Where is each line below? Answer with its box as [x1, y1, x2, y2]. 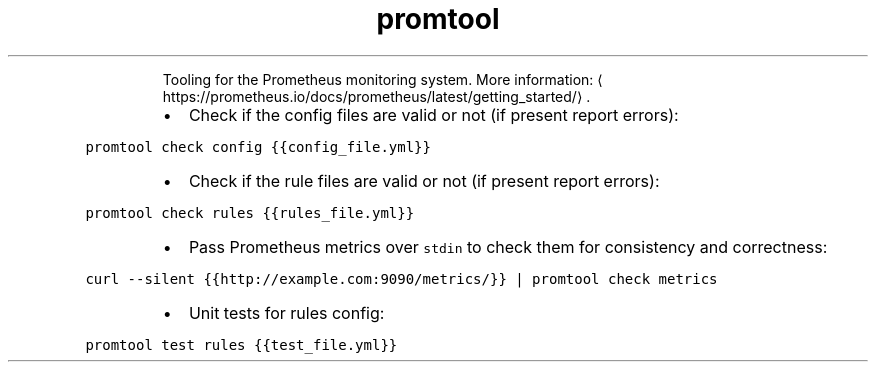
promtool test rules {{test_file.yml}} [85, 336, 398, 353]
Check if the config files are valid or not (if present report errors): [188, 104, 679, 125]
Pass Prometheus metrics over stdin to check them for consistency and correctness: [188, 236, 828, 257]
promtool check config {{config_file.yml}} [85, 138, 431, 155]
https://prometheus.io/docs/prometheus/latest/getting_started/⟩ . [162, 87, 591, 105]
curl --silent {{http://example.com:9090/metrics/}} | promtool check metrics [85, 270, 718, 287]
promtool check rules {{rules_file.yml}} [85, 204, 415, 221]
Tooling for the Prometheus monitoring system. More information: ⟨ [162, 70, 603, 88]
